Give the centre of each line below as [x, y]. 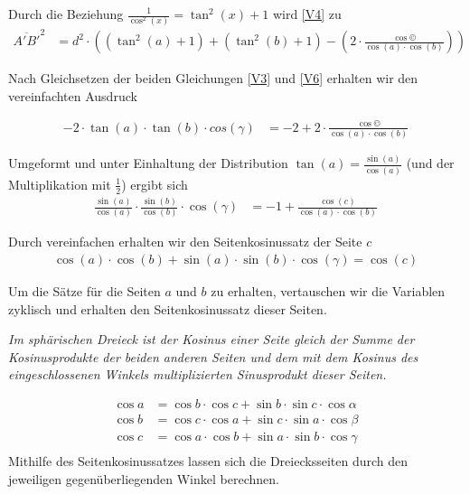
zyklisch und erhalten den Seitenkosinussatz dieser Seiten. [168, 308]
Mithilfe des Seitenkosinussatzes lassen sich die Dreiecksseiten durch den [208, 461]
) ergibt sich [155, 184]
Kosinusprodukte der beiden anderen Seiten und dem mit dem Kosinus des [213, 356]
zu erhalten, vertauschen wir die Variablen [328, 290]
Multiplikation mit [60, 184]
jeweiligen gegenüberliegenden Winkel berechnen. [144, 478]
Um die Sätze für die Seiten [85, 290]
